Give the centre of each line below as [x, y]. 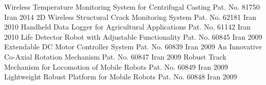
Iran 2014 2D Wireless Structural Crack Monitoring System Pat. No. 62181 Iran [130, 17]
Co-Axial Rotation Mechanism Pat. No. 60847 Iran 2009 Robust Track [115, 56]
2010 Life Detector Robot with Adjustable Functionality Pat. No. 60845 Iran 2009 [133, 36]
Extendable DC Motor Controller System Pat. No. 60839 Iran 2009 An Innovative [133, 47]
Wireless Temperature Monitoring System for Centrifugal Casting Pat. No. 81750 [132, 7]
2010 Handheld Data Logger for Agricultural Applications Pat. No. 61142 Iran [128, 27]
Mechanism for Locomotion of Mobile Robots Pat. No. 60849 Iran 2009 [116, 66]
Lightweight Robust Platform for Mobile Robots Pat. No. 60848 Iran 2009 [121, 77]
